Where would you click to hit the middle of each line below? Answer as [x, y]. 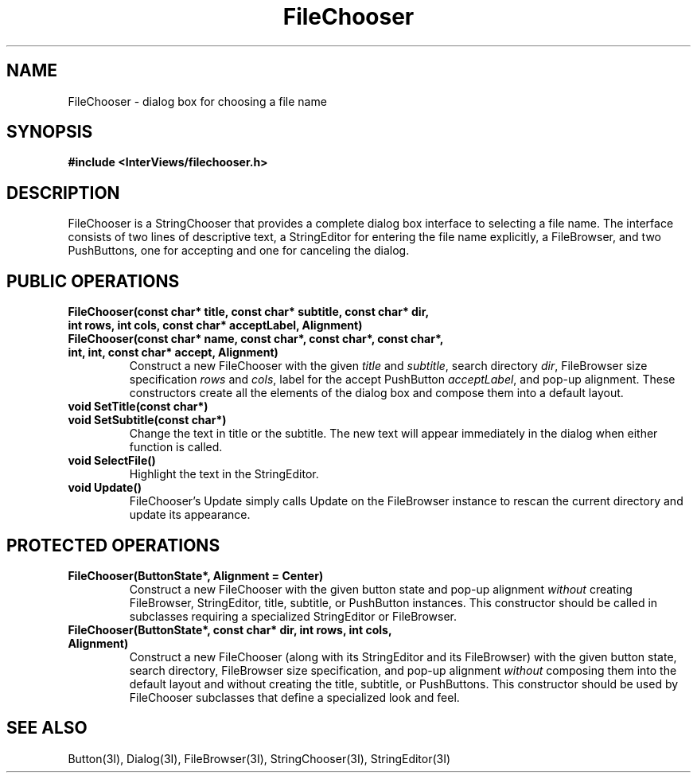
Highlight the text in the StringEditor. [224, 474]
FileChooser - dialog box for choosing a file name [197, 101]
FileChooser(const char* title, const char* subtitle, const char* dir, [249, 312]
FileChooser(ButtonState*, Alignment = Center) [196, 575]
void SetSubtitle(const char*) [147, 420]
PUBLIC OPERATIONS [93, 281]
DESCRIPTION [63, 193]
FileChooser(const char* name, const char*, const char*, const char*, [256, 339]
